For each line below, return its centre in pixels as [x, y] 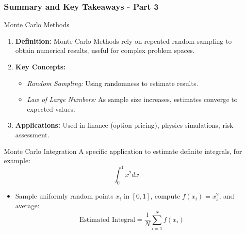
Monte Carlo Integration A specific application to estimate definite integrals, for [123, 151]
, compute [165, 196]
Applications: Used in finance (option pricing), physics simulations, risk [124, 125]
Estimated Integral [107, 220]
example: [17, 160]
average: [27, 206]
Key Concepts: [40, 67]
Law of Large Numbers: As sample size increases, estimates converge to [132, 99]
